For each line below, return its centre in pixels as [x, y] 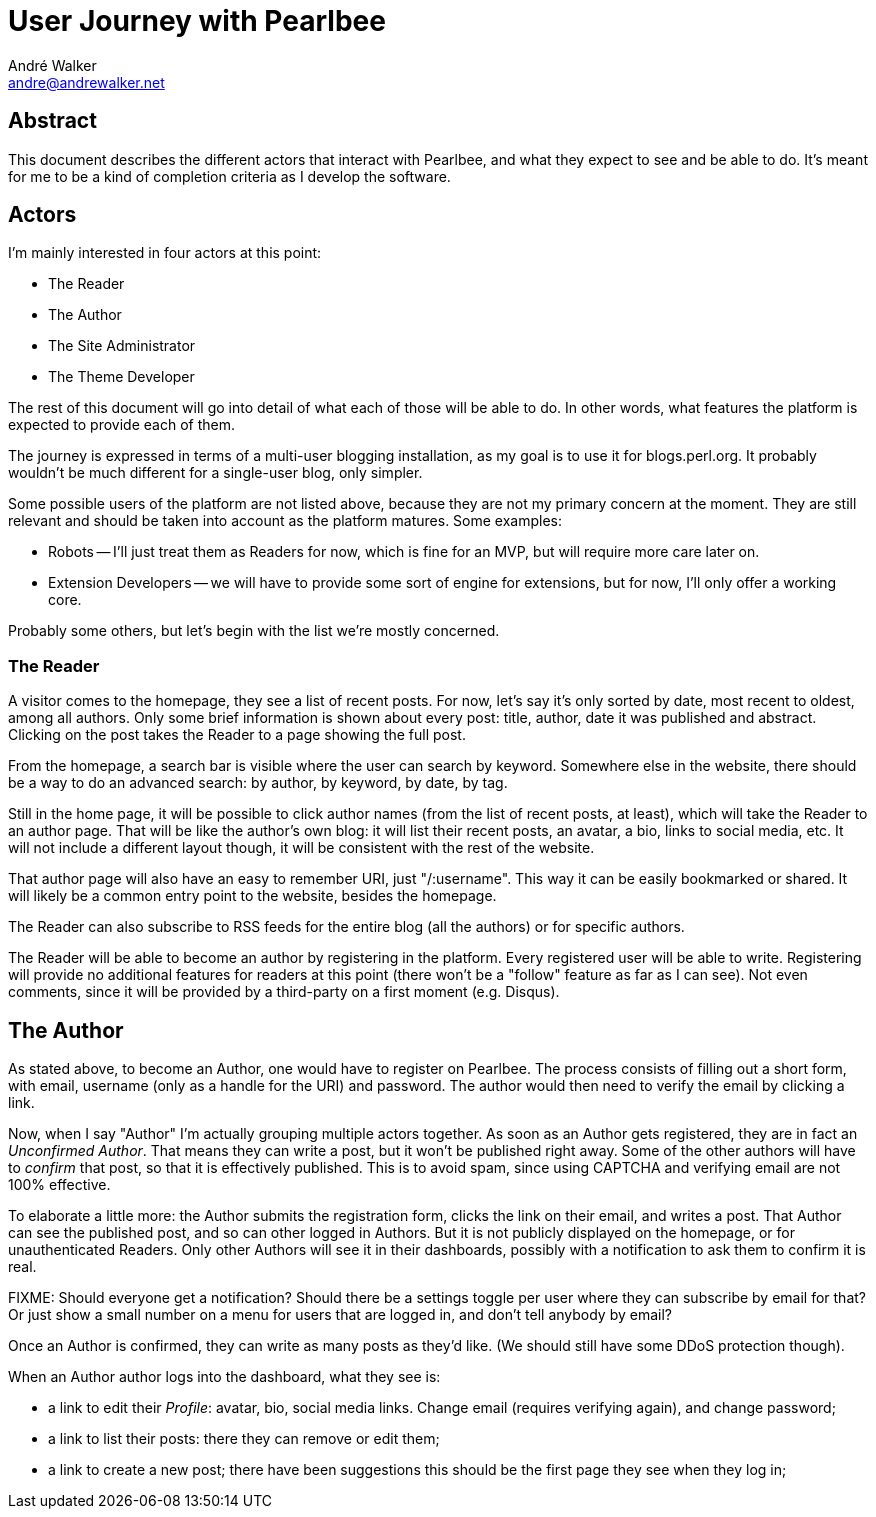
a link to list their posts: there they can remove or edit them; [244, 1439]
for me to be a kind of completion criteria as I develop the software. [229, 176]
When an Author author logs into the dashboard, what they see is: [224, 1377]
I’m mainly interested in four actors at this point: [165, 253]
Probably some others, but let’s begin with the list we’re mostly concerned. [254, 631]
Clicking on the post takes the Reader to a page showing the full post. [237, 735]
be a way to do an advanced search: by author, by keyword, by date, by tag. [258, 783]
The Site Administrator [122, 346]
